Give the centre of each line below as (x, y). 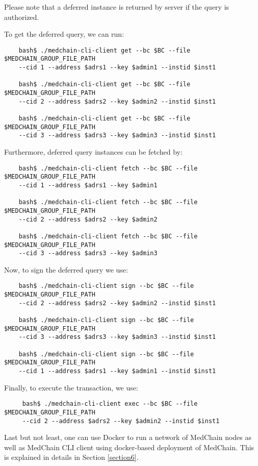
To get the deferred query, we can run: (64, 34)
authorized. (22, 17)
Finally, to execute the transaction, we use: (71, 387)
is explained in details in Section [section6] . (71, 457)
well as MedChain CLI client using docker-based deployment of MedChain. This (129, 447)
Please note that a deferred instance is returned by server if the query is (117, 7)
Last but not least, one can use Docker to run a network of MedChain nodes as (128, 437)
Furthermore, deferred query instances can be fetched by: (93, 152)
